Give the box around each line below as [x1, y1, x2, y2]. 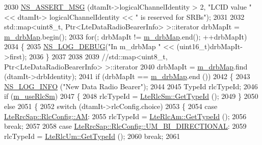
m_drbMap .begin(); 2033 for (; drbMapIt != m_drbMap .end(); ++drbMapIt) [4, 31, 247, 42]
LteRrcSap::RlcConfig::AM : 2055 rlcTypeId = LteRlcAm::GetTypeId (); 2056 [4, 111, 247, 121]
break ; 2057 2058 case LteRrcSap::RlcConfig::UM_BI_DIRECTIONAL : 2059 [4, 121, 247, 131]
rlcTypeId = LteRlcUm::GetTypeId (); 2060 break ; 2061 [4, 130, 180, 141]
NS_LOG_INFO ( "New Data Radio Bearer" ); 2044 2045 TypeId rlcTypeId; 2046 [4, 81, 258, 91]
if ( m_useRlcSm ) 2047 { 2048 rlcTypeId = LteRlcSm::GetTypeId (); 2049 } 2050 [4, 91, 258, 101]
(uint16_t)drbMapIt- [176, 41, 243, 52]
